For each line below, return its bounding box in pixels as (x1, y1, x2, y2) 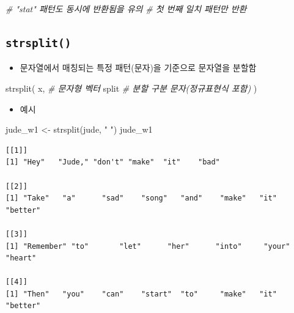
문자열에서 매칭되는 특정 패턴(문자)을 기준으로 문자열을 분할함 (20, 61, 257, 74)
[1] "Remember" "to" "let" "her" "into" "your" (6, 241, 290, 251)
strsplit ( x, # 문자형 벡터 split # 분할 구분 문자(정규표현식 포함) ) (6, 81, 257, 94)
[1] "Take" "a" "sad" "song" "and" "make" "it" (6, 194, 277, 203)
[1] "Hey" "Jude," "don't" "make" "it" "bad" (6, 158, 220, 167)
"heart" (6, 254, 37, 263)
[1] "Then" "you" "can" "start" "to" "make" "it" (6, 289, 277, 298)
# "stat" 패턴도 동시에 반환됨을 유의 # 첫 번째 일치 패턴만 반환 (6, 2, 247, 15)
